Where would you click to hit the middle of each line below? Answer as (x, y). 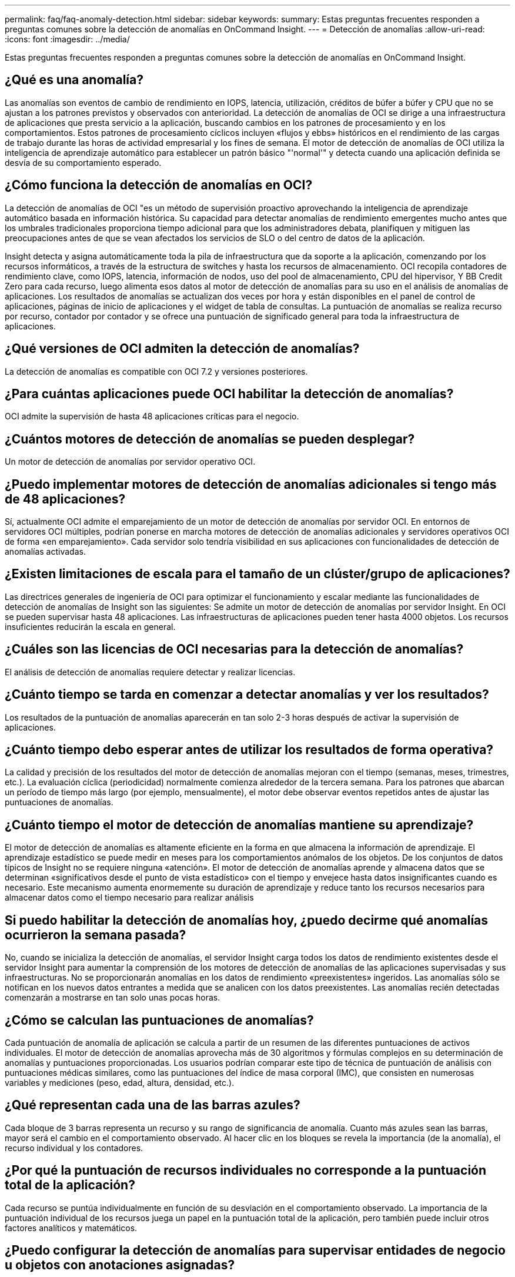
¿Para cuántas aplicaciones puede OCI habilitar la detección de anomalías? (229, 394)
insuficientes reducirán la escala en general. (90, 626)
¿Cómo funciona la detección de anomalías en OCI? (159, 185)
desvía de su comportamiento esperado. (83, 162)
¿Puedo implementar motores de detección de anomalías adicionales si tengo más (251, 484)
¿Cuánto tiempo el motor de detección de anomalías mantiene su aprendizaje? (239, 825)
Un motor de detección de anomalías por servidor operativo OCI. (130, 462)
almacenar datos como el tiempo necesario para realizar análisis (129, 898)
